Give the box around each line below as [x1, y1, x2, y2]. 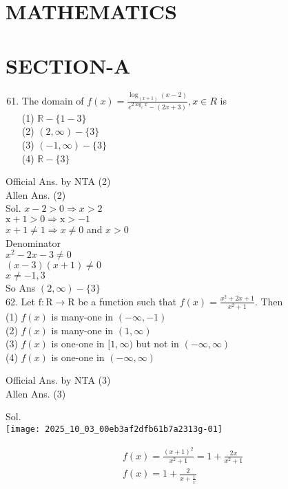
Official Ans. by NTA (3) [6, 373, 111, 387]
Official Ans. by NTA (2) [6, 174, 111, 188]
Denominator [6, 235, 61, 250]
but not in [136, 336, 179, 351]
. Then [254, 294, 283, 308]
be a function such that [78, 294, 177, 308]
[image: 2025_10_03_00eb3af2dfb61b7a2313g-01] [6, 424, 223, 435]
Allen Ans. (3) [6, 386, 66, 400]
